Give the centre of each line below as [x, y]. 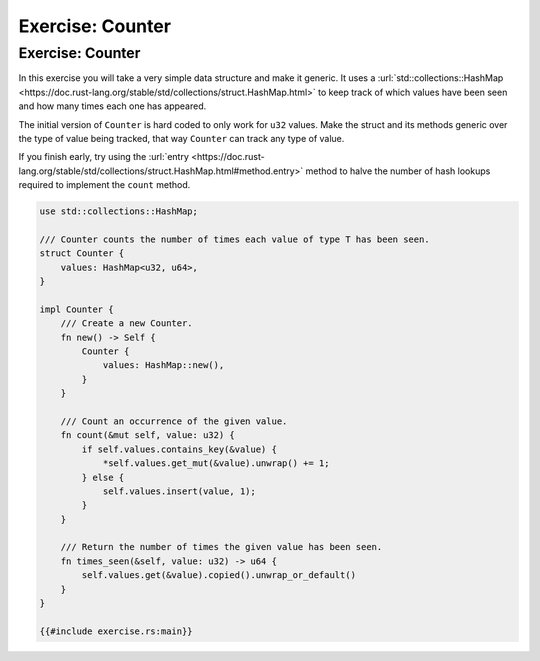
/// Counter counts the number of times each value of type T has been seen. [234, 239]
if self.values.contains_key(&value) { [179, 449]
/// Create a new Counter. [127, 323]
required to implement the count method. [104, 185]
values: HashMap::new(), [163, 365]
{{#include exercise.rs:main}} [116, 631]
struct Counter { [82, 253]
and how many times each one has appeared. [112, 106]
